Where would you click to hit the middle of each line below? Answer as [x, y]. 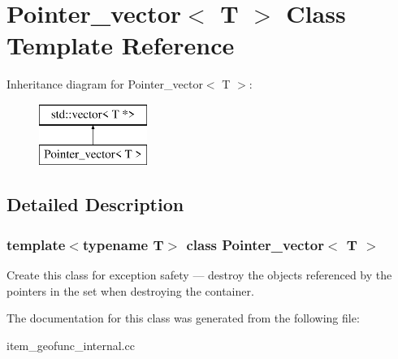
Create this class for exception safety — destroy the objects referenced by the [199, 275]
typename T [123, 244]
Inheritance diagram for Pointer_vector [105, 84]
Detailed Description [95, 204]
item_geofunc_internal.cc [71, 345]
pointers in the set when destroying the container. [130, 290]
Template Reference [121, 45]
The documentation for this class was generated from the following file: [183, 318]
